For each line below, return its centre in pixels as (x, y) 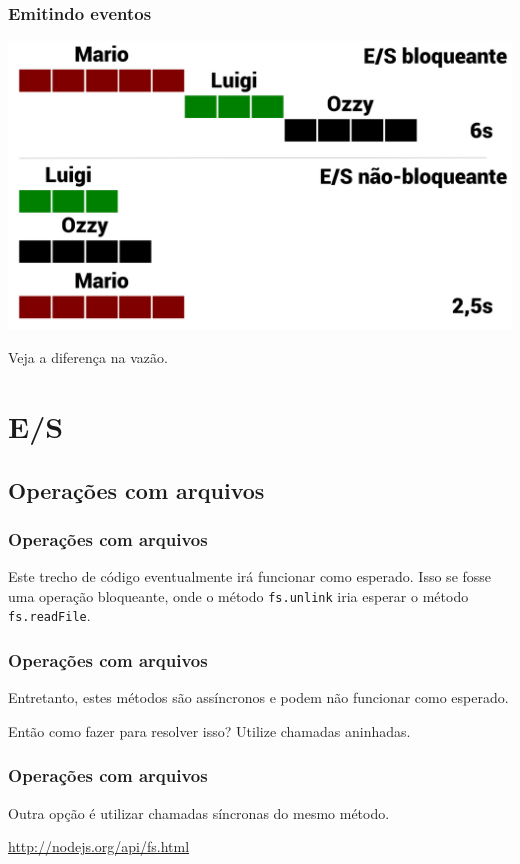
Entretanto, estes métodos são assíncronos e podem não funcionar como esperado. (258, 697)
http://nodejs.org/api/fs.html (99, 846)
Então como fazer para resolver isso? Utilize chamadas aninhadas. (209, 730)
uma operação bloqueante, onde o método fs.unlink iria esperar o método (238, 595)
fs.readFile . (49, 615)
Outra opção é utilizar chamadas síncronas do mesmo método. (199, 812)
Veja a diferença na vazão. (88, 357)
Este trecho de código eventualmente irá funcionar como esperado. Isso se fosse (250, 576)
